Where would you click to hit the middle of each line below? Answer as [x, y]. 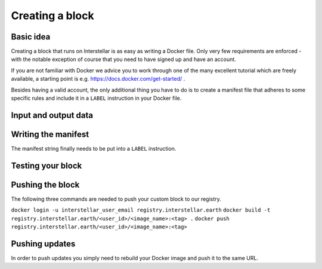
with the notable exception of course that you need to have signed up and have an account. [124, 59]
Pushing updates [43, 244]
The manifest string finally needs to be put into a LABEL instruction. [94, 148]
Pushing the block [45, 184]
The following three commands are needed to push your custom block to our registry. [116, 199]
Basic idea [31, 37]
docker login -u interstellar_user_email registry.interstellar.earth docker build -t [141, 210]
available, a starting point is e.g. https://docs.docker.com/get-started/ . [98, 79]
